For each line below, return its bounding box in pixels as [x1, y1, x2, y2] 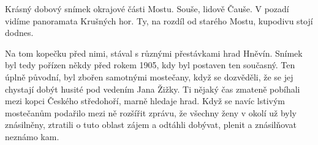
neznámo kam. [5, 130, 59, 143]
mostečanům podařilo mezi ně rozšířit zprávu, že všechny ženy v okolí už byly [5, 106, 297, 119]
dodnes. [5, 26, 34, 39]
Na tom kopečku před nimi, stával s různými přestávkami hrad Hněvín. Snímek [5, 46, 303, 59]
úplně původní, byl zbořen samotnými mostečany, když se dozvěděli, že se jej [5, 70, 293, 83]
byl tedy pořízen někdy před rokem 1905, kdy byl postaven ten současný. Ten [5, 58, 295, 71]
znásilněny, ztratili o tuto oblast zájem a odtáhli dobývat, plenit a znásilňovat [5, 118, 297, 131]
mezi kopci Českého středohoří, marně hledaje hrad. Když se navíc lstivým [5, 94, 286, 107]
